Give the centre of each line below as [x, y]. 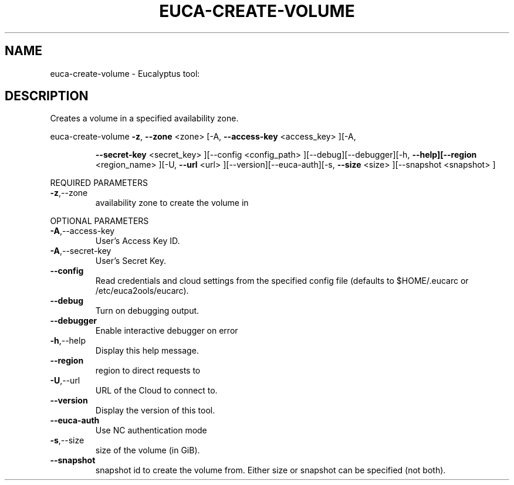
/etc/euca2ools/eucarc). [142, 291]
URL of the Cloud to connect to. [156, 391]
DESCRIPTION [47, 96]
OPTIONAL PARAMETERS [99, 221]
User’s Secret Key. [131, 261]
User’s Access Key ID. [138, 241]
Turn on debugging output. [147, 311]
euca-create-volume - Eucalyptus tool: [125, 73]
